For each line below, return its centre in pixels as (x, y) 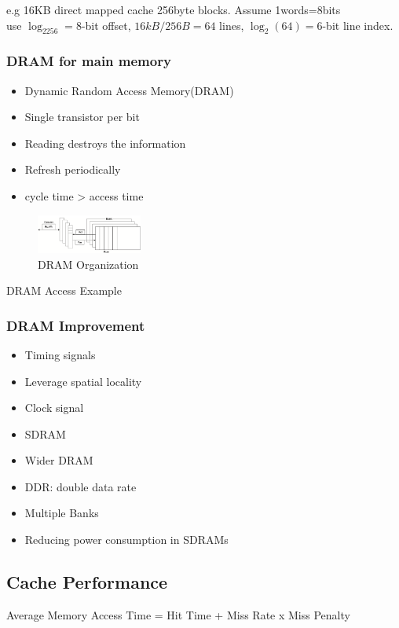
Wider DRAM (59, 460)
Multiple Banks (62, 513)
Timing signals (60, 354)
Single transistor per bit (82, 117)
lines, (232, 25)
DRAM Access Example (64, 290)
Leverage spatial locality (83, 381)
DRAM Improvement (76, 325)
